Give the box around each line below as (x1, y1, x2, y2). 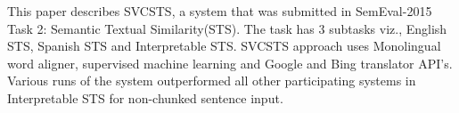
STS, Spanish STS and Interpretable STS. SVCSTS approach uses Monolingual (7, 36, 441, 55)
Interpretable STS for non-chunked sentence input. (7, 88, 283, 107)
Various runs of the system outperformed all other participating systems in (7, 71, 416, 90)
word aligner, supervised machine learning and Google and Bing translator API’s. (7, 53, 453, 72)
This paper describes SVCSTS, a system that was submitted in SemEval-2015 (7, 2, 432, 20)
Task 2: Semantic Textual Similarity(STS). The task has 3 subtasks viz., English (7, 19, 447, 37)
